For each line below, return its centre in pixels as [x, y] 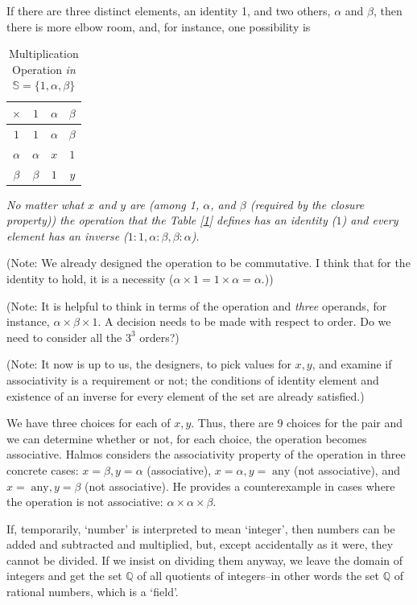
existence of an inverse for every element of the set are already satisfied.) [186, 395]
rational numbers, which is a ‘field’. [93, 592]
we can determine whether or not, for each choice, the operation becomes [187, 438]
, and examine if [352, 364]
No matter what [45, 204]
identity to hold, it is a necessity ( [90, 278]
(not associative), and [347, 469]
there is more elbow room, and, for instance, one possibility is [159, 26]
